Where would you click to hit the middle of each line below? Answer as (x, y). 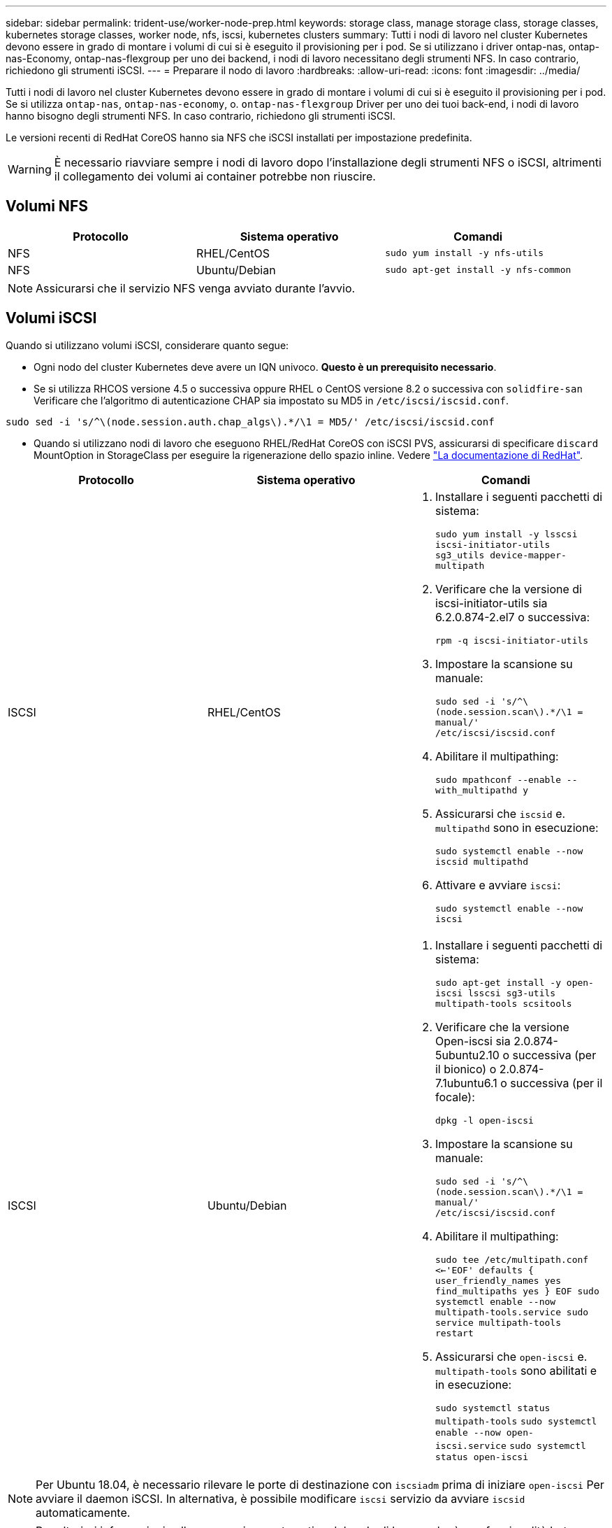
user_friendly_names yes (498, 1280)
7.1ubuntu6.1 (466, 1083)
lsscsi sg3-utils (512, 993)
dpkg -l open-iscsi (484, 1120)
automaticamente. (83, 1512)
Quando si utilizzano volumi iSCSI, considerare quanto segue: (147, 345)
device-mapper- (528, 555)
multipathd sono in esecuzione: (517, 827)
